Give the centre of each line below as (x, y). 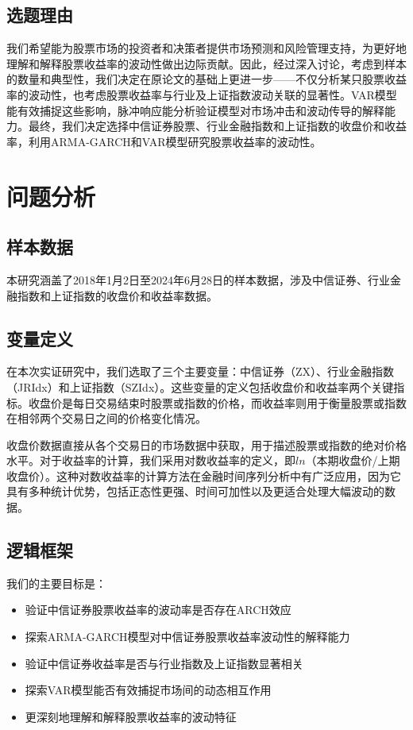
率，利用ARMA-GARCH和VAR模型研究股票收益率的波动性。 (164, 141)
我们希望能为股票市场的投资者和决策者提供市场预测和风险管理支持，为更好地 (206, 48)
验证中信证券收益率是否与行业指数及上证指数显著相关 (164, 663)
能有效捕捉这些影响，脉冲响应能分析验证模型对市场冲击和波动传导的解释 (195, 110)
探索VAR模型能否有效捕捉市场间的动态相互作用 (148, 690)
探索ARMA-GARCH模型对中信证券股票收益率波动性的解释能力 (187, 637)
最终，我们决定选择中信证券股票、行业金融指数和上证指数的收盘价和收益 (217, 126)
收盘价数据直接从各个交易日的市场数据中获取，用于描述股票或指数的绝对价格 (206, 444)
